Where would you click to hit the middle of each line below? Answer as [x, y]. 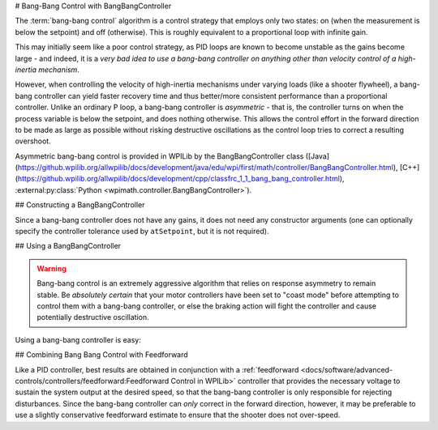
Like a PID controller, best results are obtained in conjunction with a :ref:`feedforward [157, 369]
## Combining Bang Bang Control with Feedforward [101, 355]
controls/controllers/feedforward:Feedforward [92, 381]
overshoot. [33, 141]
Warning [52, 268]
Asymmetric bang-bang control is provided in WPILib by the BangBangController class [159, 156]
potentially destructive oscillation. [93, 317]
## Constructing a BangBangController [80, 205]
